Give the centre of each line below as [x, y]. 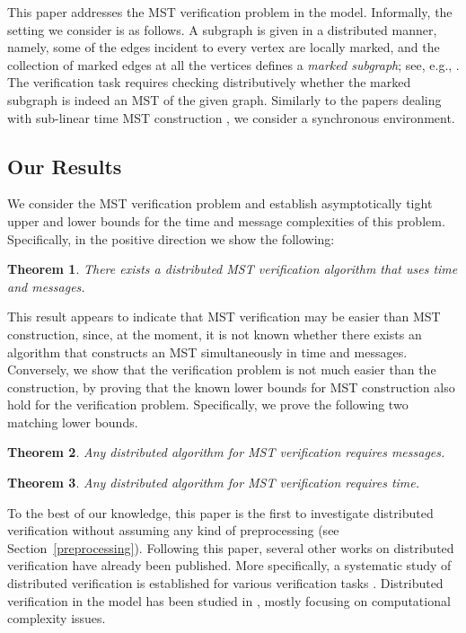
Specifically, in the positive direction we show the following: [171, 238]
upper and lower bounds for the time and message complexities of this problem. [226, 220]
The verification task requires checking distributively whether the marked [209, 82]
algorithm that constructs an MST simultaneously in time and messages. [207, 352]
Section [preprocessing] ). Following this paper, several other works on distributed [231, 547]
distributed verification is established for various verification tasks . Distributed [225, 583]
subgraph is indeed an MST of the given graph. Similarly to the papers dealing [224, 99]
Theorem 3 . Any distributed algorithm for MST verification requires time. [214, 483]
